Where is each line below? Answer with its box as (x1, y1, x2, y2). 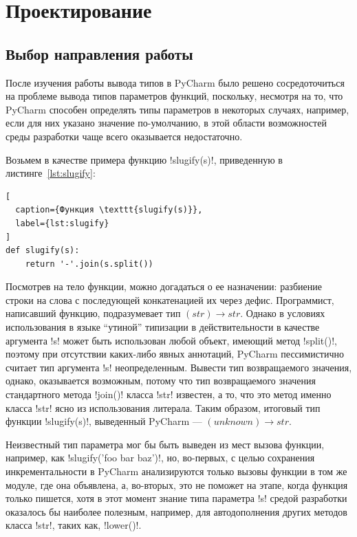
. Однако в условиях (240, 306, 325, 320)
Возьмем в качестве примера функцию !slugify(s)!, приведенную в (6, 152, 283, 166)
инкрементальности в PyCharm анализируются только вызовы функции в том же (6, 464, 347, 479)
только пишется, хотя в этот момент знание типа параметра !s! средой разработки (6, 491, 347, 505)
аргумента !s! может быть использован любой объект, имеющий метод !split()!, (6, 333, 337, 347)
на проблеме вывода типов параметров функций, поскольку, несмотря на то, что (6, 89, 343, 103)
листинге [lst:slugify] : (6, 166, 96, 180)
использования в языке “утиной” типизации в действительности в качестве (6, 320, 320, 334)
